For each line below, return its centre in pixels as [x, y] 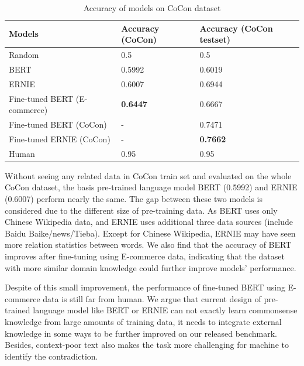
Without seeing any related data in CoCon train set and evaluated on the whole [148, 175]
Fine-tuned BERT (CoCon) [58, 124]
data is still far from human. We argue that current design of [152, 298]
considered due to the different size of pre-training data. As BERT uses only [141, 210]
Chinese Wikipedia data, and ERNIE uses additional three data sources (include [149, 222]
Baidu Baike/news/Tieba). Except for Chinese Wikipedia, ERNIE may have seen [150, 233]
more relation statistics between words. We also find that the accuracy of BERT [148, 244]
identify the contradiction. [51, 356]
